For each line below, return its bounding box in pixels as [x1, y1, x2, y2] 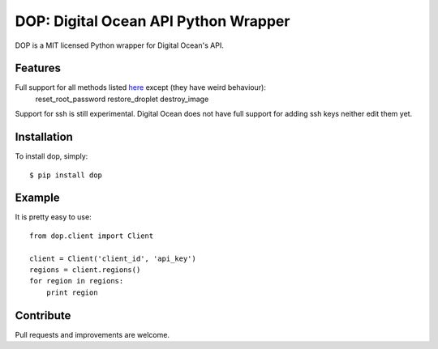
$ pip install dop [29, 170, 103, 180]
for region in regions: [29, 276, 124, 286]
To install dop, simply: [15, 151, 88, 161]
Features [15, 62, 61, 75]
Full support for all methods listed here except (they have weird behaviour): [15, 83, 267, 92]
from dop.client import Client [29, 231, 154, 240]
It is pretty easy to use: [15, 212, 92, 222]
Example [15, 191, 60, 205]
